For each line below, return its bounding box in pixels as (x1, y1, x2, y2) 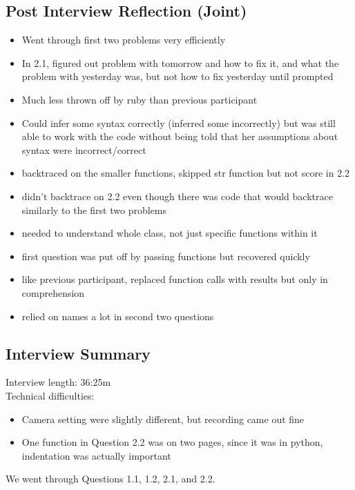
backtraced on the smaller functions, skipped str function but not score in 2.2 (21, 166, 350, 180)
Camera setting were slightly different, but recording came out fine (21, 411, 305, 426)
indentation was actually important (21, 448, 171, 462)
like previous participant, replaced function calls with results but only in (21, 272, 328, 286)
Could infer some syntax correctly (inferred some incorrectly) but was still (21, 115, 336, 130)
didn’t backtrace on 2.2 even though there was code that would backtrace (21, 188, 333, 203)
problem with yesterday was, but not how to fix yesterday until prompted (21, 69, 334, 84)
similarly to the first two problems (21, 202, 166, 217)
